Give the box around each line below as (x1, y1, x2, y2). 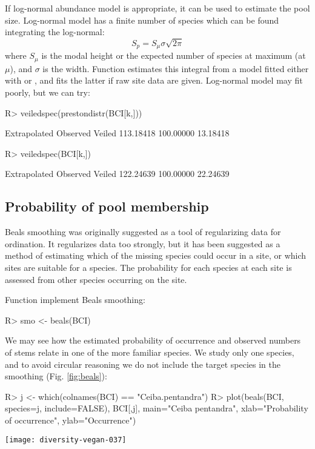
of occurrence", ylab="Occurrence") (5, 413, 136, 426)
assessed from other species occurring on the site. (5, 273, 187, 285)
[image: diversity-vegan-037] (5, 435, 127, 444)
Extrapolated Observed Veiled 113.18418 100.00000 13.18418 (5, 127, 230, 139)
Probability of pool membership (5, 197, 209, 216)
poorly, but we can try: (5, 86, 90, 99)
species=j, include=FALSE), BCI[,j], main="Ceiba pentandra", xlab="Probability (5, 402, 308, 414)
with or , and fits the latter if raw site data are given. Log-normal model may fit (5, 74, 303, 87)
